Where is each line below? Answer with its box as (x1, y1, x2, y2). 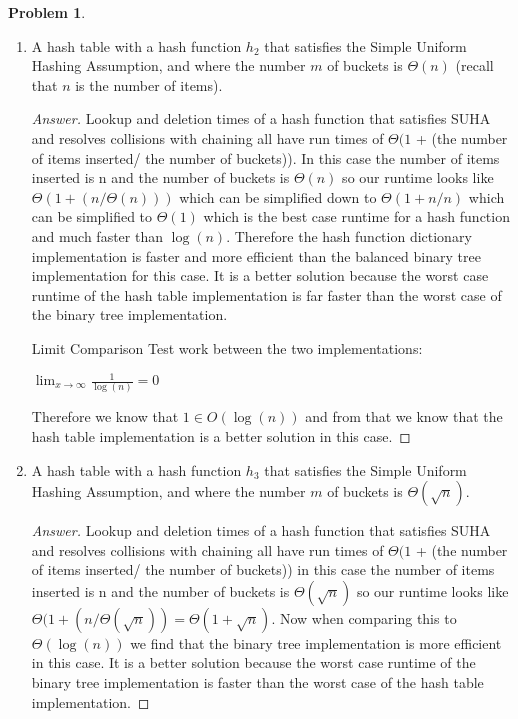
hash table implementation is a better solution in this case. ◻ (31, 425, 411, 446)
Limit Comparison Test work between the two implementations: (31, 337, 423, 358)
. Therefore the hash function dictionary (226, 225, 472, 246)
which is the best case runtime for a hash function (203, 206, 510, 227)
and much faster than (31, 225, 163, 246)
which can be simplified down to (179, 186, 377, 207)
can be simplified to (31, 206, 153, 227)
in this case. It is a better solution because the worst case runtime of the (31, 652, 476, 673)
